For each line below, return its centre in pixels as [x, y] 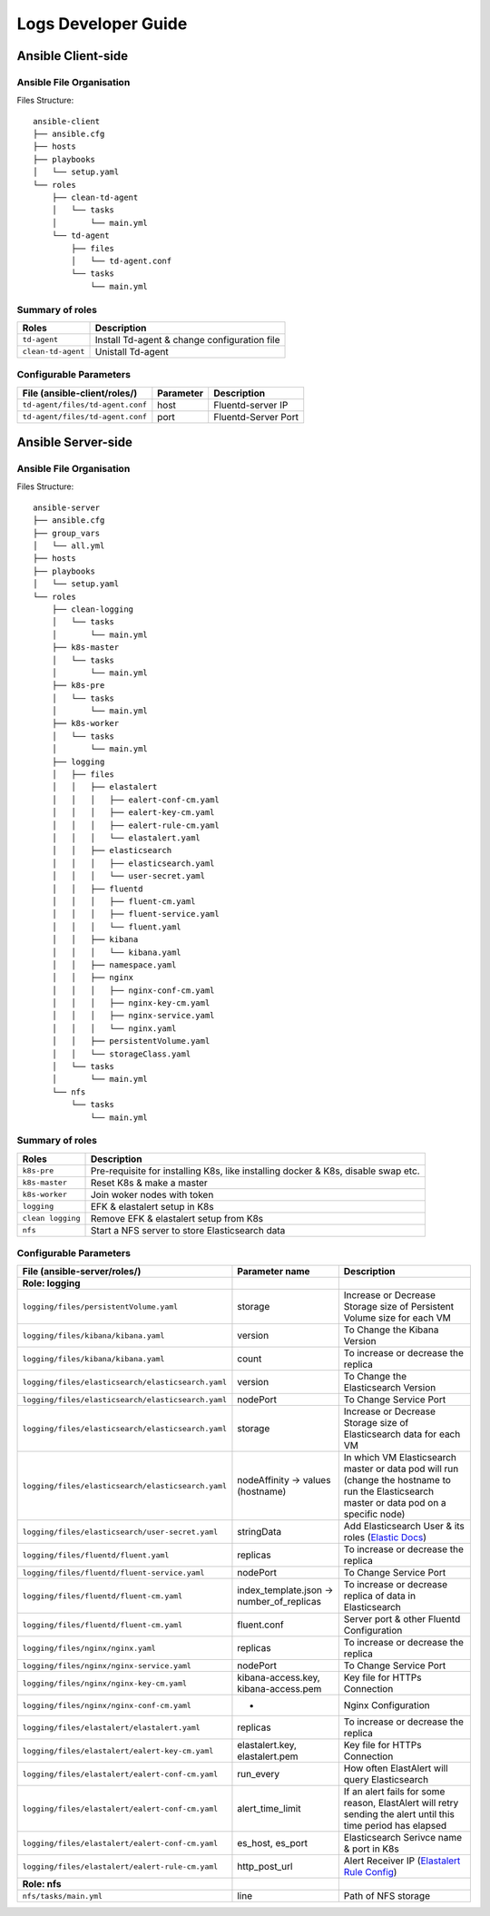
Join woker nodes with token [152, 1194]
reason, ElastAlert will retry [401, 1803]
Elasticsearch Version [390, 1388]
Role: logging [51, 1283]
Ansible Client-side [73, 56]
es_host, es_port [273, 1843]
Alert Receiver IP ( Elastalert [402, 1861]
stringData [260, 1532]
